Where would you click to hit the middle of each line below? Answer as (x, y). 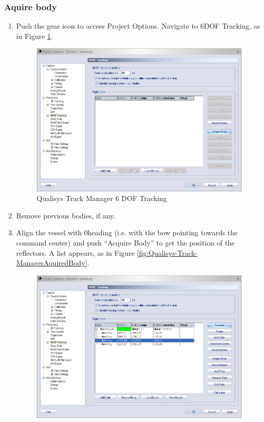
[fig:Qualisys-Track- (167, 252)
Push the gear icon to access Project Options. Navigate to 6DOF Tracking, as (138, 26)
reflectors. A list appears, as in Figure (75, 252)
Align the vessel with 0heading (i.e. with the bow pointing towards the (127, 232)
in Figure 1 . (35, 36)
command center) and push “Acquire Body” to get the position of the (125, 242)
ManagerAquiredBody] (52, 263)
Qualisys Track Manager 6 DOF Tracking (102, 198)
